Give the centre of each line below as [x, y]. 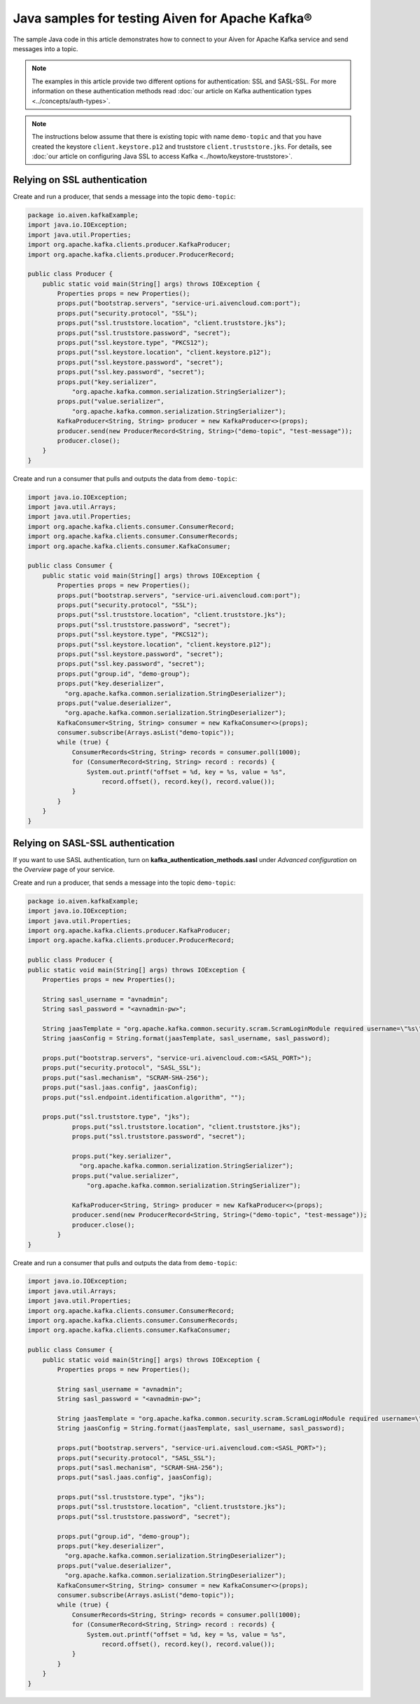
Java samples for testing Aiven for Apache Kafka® [162, 18]
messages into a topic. [45, 48]
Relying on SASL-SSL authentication [94, 843]
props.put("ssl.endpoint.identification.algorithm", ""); [144, 1097]
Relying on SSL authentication [80, 180]
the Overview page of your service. [64, 870]
